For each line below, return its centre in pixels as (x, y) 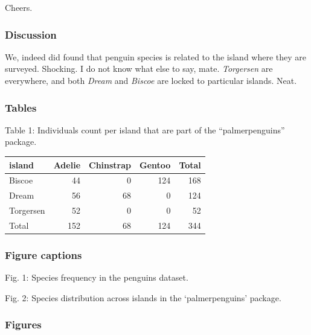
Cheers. (19, 7)
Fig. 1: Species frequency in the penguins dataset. (97, 277)
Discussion (31, 34)
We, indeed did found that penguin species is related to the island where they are (155, 56)
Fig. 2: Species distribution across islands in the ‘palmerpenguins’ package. (143, 297)
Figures (23, 324)
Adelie (67, 164)
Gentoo (155, 164)
